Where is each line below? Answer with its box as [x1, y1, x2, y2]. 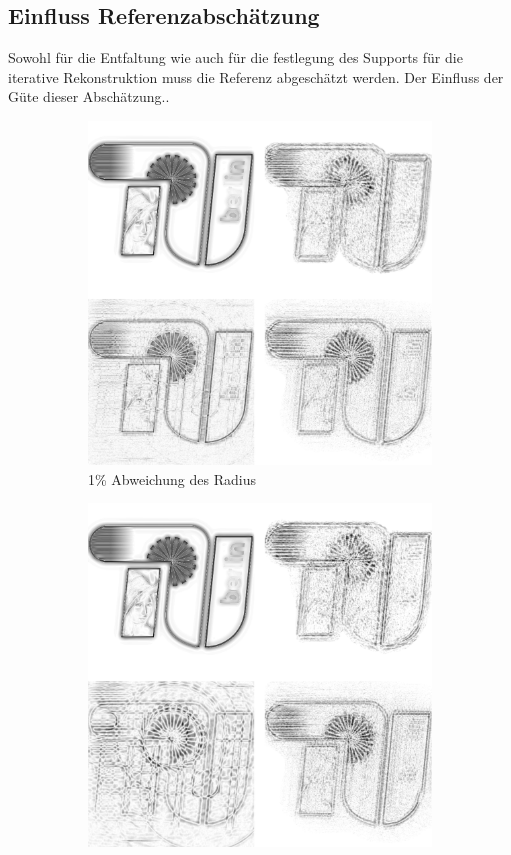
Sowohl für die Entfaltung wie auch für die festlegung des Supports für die [8, 47, 463, 68]
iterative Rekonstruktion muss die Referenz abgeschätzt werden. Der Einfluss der [8, 66, 504, 87]
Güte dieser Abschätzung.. [8, 86, 170, 107]
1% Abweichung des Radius [88, 468, 256, 489]
